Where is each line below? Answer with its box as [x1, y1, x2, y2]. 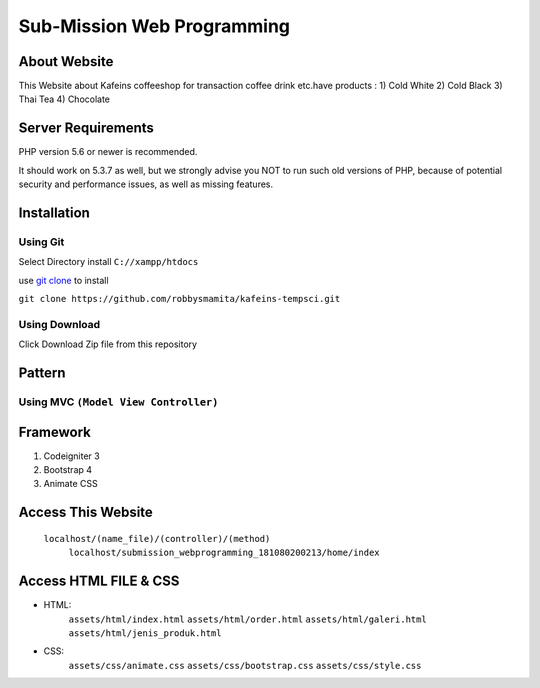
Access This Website [18, 504, 154, 521]
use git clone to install [18, 274, 109, 286]
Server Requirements [18, 120, 155, 137]
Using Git [18, 235, 65, 249]
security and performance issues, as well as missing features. [18, 178, 274, 190]
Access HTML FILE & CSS [18, 573, 180, 590]
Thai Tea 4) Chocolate [18, 93, 110, 105]
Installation [18, 204, 90, 221]
